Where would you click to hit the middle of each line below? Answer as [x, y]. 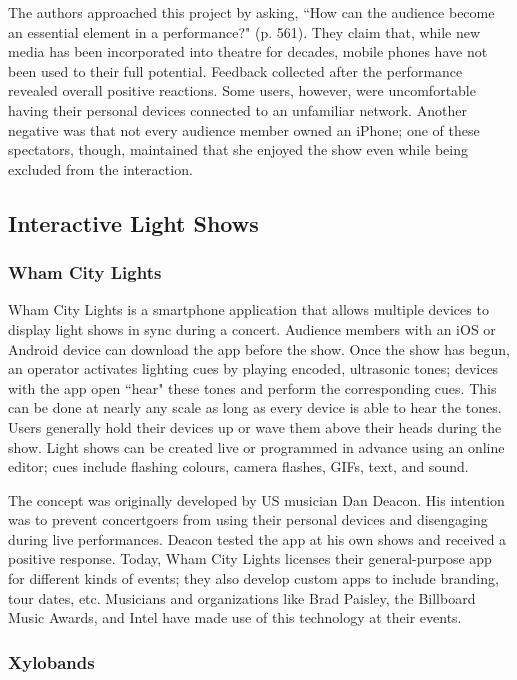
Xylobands [51, 661]
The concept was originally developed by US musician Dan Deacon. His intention [256, 499]
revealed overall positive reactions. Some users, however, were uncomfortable [242, 90]
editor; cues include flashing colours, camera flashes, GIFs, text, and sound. [238, 466]
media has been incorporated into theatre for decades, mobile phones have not [248, 51]
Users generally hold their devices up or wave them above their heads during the [255, 426]
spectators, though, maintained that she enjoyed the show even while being [238, 149]
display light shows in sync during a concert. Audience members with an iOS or [252, 328]
